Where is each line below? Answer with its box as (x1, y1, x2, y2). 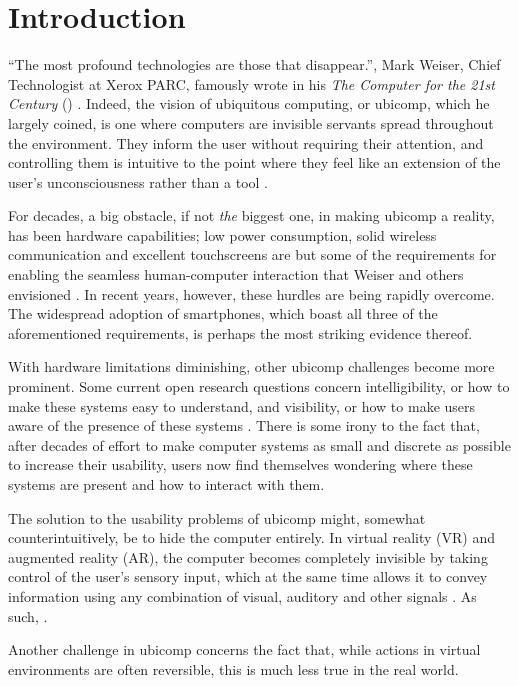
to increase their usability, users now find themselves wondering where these (8, 454, 473, 475)
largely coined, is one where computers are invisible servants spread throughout (8, 112, 494, 133)
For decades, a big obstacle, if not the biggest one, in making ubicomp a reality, (8, 205, 495, 226)
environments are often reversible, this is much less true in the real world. (8, 658, 459, 679)
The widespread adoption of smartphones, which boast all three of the (8, 303, 438, 324)
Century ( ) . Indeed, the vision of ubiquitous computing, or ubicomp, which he (8, 93, 490, 114)
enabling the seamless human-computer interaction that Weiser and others (8, 264, 464, 285)
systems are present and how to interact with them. (8, 474, 325, 494)
